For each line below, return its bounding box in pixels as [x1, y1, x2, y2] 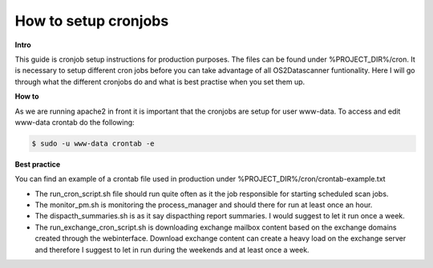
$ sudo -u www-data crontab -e [31, 138, 156, 148]
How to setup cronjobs [14, 12, 169, 30]
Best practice [14, 159, 61, 169]
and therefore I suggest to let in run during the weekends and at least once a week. [34, 245, 310, 254]
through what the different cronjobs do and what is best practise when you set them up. [14, 77, 306, 86]
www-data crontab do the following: [14, 117, 136, 127]
